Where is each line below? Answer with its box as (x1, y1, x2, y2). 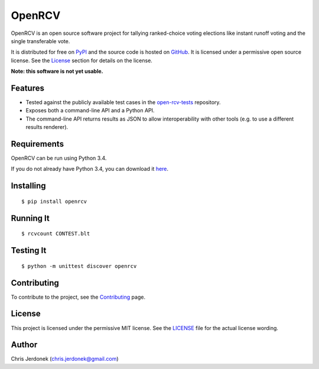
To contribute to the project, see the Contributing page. (11, 293, 146, 300)
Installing (11, 181, 47, 191)
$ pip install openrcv (21, 198, 87, 205)
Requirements (11, 139, 64, 149)
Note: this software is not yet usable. (11, 68, 103, 75)
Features (11, 83, 44, 93)
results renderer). (25, 124, 69, 131)
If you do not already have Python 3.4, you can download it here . (11, 166, 168, 173)
